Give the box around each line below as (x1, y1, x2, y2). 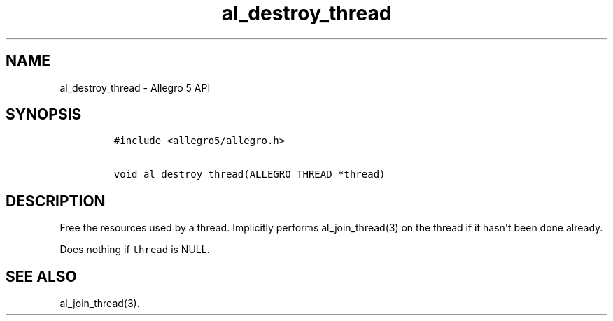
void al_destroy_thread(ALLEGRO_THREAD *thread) (113, 169, 386, 180)
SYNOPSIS (6, 106, 82, 124)
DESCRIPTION (6, 192, 106, 210)
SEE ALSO (6, 267, 77, 285)
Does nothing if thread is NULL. (59, 243, 210, 256)
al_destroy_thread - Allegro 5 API (59, 81, 211, 94)
